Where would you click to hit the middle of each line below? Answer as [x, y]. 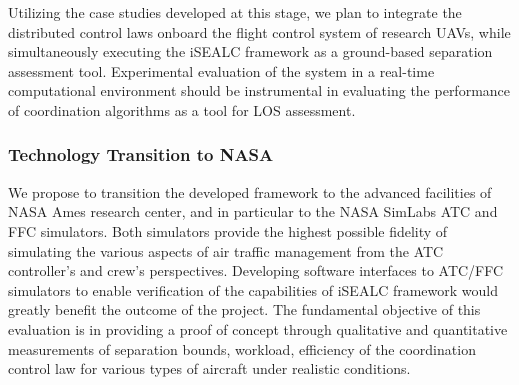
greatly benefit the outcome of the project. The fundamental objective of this [244, 309]
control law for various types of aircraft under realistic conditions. [209, 368]
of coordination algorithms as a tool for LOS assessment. [182, 109]
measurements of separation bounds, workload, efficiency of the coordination [242, 348]
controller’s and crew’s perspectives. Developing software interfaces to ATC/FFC [256, 270]
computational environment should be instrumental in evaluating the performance [259, 90]
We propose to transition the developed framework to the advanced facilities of [250, 191]
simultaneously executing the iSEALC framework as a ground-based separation [250, 51]
